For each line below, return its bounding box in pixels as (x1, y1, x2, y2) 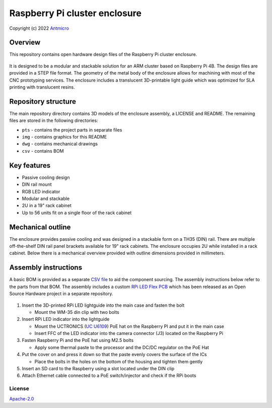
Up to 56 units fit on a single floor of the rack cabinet (22, 210, 132, 216)
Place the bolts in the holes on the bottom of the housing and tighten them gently (34, 358, 203, 365)
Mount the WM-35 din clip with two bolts (34, 309, 119, 315)
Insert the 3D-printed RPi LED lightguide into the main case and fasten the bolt (22, 302, 185, 308)
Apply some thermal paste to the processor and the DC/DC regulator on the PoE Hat (34, 344, 209, 350)
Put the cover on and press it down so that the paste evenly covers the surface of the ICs (22, 352, 207, 358)
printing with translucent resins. (9, 84, 75, 90)
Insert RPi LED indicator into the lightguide (22, 316, 110, 322)
